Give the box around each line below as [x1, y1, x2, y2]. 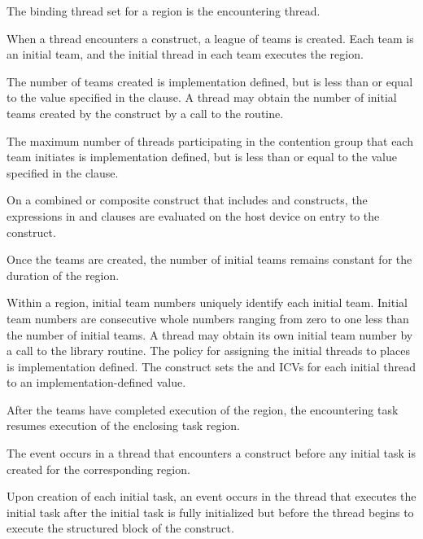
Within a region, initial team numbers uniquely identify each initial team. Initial [7, 294, 408, 311]
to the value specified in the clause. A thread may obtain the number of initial [7, 89, 397, 106]
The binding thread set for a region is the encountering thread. [7, 2, 321, 19]
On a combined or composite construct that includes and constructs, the [7, 191, 368, 208]
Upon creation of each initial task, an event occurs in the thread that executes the [7, 488, 416, 505]
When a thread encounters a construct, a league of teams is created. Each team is [7, 29, 414, 46]
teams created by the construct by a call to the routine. [7, 104, 284, 121]
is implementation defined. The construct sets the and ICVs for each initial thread [7, 357, 416, 375]
